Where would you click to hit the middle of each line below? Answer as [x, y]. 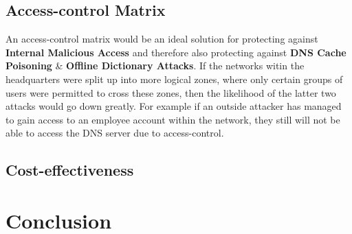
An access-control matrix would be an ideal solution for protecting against [162, 39]
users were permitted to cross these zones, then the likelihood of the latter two [171, 92]
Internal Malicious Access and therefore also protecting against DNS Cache [176, 52]
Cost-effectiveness [70, 170]
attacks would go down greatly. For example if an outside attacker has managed [174, 106]
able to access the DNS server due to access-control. [115, 133]
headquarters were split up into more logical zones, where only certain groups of [174, 79]
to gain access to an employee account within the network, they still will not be [173, 119]
